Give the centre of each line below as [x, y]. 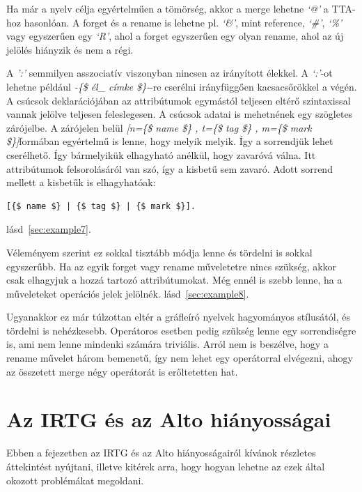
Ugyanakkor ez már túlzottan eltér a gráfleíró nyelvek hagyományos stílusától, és [178, 317]
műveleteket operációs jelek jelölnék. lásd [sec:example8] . [128, 293]
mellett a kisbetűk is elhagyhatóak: [81, 182]
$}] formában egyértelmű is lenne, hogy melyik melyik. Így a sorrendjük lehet [170, 141]
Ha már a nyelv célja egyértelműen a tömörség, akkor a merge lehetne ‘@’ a [167, 8]
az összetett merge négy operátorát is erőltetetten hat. [122, 371]
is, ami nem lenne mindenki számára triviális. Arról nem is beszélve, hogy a [167, 344]
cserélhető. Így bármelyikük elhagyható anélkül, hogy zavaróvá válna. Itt [161, 154]
